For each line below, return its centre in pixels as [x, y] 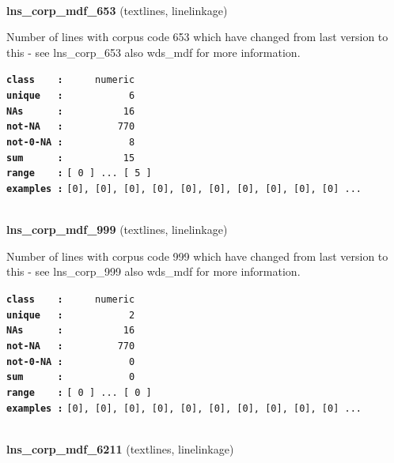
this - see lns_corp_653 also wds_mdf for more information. [153, 52]
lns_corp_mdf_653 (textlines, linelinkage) [117, 10]
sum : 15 [71, 158]
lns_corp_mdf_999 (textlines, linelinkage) [117, 230]
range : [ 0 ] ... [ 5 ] [79, 173]
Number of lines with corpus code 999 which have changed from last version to [197, 256]
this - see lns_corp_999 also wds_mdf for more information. [153, 271]
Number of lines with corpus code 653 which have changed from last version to [197, 37]
